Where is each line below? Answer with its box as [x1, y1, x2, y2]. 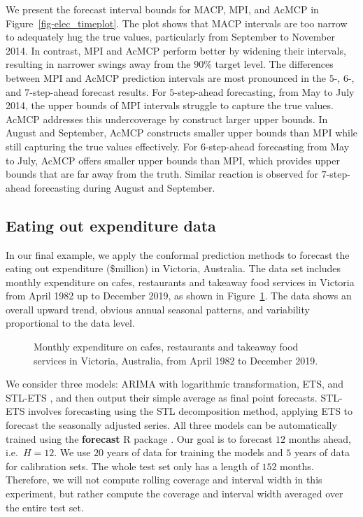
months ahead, [288, 431, 351, 446]
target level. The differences [215, 57, 334, 71]
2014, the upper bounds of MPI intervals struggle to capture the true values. [6, 98, 334, 113]
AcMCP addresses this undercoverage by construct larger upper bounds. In [6, 111, 328, 126]
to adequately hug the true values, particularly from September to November [6, 29, 335, 44]
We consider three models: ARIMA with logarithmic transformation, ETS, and [6, 376, 344, 391]
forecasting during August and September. [34, 180, 215, 194]
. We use [54, 445, 91, 460]
